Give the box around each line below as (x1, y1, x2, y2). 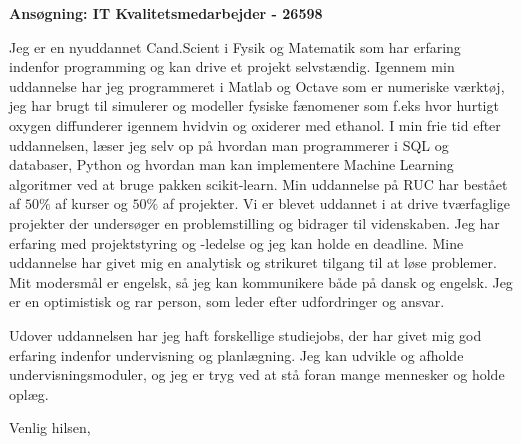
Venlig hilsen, (9, 417, 91, 438)
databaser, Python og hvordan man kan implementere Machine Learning (9, 154, 454, 175)
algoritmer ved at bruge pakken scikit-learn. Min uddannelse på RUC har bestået (9, 173, 508, 194)
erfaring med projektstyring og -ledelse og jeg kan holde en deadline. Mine (9, 232, 464, 253)
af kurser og (55, 193, 128, 214)
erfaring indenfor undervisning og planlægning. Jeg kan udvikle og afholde (9, 344, 464, 365)
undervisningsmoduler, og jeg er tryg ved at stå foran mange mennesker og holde (9, 364, 505, 385)
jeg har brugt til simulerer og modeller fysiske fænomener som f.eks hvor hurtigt (9, 95, 499, 116)
